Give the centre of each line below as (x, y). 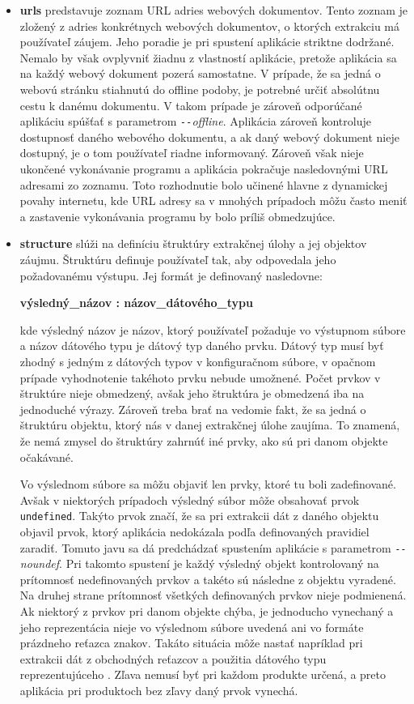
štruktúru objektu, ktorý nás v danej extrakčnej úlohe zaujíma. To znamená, (210, 425)
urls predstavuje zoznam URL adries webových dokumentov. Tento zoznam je (214, 10)
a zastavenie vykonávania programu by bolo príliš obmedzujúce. (177, 216)
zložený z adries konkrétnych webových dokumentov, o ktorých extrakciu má (210, 26)
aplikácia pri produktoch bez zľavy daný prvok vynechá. (159, 690)
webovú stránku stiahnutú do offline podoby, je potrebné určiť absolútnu (200, 89)
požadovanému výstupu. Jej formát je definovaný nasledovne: (171, 275)
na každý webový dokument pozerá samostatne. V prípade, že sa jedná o (200, 73)
